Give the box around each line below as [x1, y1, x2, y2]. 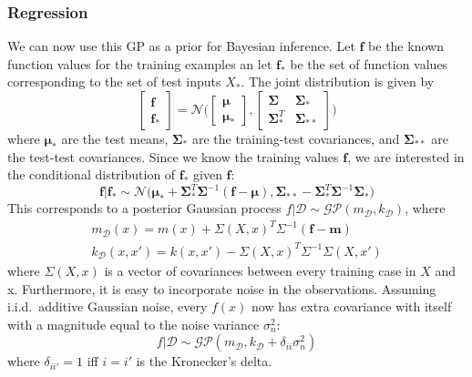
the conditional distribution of [7, 165, 176, 184]
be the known [368, 36, 444, 56]
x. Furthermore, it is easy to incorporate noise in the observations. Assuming [7, 279, 436, 298]
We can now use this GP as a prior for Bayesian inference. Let [7, 36, 355, 56]
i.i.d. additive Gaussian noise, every [7, 297, 208, 316]
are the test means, [61, 129, 169, 148]
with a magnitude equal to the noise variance [7, 314, 260, 333]
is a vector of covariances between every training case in [104, 260, 416, 280]
